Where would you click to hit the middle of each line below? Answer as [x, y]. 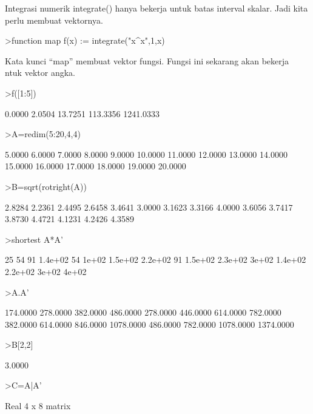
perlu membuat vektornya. [54, 20]
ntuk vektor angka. [40, 73]
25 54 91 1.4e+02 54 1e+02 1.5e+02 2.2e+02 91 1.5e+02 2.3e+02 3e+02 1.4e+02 [156, 260]
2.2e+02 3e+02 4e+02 [46, 271]
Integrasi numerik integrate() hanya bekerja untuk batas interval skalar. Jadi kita [156, 8]
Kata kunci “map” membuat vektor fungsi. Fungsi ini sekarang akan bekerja [147, 60]
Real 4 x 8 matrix [38, 406]
